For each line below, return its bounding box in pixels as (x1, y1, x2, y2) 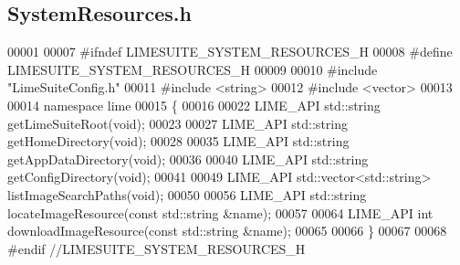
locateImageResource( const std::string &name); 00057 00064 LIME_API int (7, 203, 434, 222)
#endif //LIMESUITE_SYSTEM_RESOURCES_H (7, 238, 306, 258)
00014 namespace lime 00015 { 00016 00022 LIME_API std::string (7, 95, 381, 114)
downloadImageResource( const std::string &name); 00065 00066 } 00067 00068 (7, 221, 447, 240)
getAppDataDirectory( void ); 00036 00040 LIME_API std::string (7, 149, 369, 168)
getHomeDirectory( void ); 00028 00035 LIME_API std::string (7, 132, 350, 151)
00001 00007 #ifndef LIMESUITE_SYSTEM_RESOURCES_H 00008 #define (7, 42, 453, 61)
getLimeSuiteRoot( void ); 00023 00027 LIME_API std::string (7, 113, 348, 132)
